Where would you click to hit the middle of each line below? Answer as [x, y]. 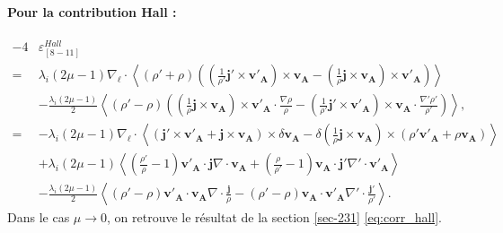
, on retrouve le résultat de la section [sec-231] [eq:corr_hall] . [275, 217]
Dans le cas [39, 217]
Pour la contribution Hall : [92, 11]
